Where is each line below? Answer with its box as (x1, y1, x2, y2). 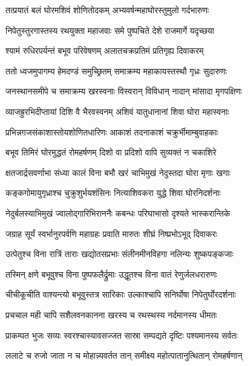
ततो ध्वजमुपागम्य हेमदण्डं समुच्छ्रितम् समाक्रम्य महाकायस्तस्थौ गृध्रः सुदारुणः (5, 64, 227, 77)
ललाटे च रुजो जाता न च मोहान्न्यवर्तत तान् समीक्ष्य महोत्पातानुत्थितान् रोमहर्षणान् (5, 349, 243, 362)
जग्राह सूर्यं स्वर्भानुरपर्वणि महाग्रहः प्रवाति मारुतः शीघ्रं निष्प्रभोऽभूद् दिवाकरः (5, 227, 217, 240)
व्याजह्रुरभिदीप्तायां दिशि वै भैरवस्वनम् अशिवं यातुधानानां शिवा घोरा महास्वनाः (5, 105, 229, 117)
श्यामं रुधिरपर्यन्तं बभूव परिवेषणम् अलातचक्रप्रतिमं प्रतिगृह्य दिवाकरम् (5, 44, 204, 57)
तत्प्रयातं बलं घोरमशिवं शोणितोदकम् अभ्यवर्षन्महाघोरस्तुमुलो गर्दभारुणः (5, 4, 209, 16)
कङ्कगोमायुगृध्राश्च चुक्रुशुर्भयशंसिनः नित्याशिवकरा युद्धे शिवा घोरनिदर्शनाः (5, 186, 221, 199)
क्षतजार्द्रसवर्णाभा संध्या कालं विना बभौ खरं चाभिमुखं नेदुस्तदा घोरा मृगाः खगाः (5, 166, 230, 178)
